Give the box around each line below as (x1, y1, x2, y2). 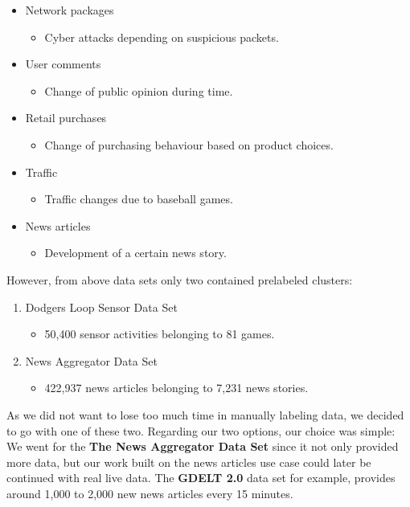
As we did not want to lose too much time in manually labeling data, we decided (6, 406, 404, 423)
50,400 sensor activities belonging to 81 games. (44, 325, 275, 342)
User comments (25, 55, 101, 72)
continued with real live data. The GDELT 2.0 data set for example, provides (6, 469, 396, 486)
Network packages (25, 2, 114, 18)
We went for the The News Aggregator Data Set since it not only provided (6, 438, 399, 455)
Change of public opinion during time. (44, 82, 233, 99)
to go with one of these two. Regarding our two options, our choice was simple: (6, 422, 396, 439)
